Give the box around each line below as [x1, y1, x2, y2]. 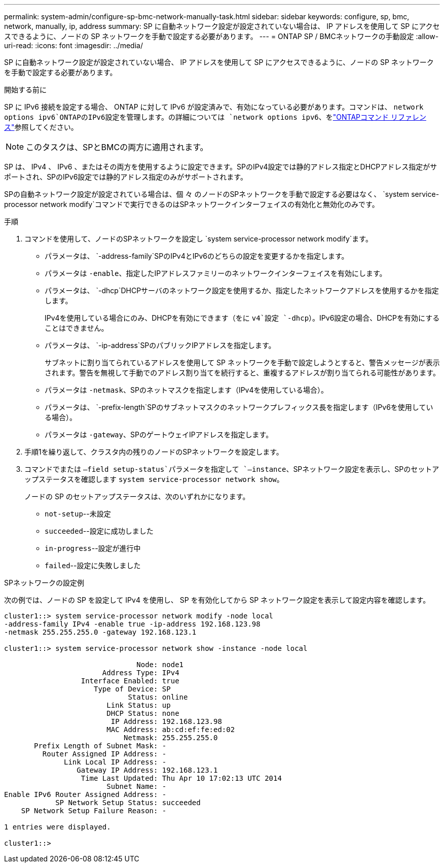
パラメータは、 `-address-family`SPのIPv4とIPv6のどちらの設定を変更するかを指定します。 [45, 252, 349, 260]
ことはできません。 [45, 324, 108, 332]
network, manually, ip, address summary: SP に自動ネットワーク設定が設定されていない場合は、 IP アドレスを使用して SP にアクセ [4, 22, 440, 30]
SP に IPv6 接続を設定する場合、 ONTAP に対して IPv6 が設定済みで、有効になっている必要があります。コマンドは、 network [4, 102, 424, 111]
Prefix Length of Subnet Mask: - [34, 742, 167, 750]
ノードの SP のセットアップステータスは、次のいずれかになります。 [24, 492, 250, 501]
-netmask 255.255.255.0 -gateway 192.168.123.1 [4, 628, 197, 636]
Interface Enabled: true [81, 677, 179, 685]
